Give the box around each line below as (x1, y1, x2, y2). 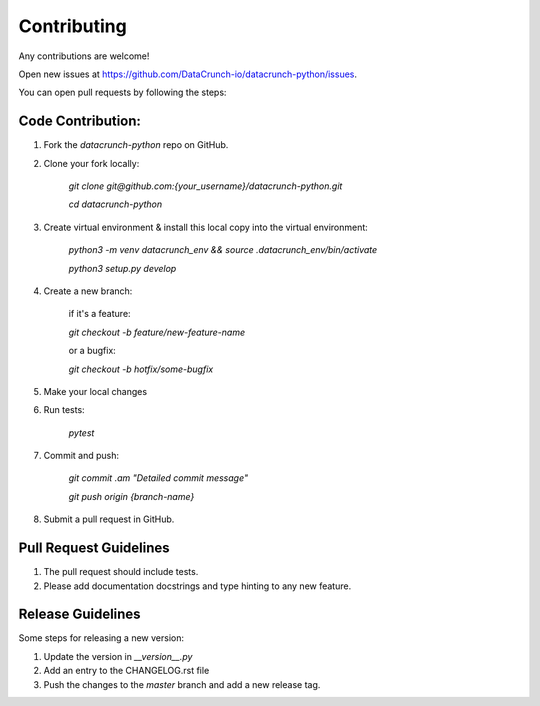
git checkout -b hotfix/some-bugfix (68, 363, 214, 375)
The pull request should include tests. (43, 566, 199, 578)
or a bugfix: (68, 345, 117, 357)
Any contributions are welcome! (18, 50, 150, 62)
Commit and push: (43, 450, 120, 462)
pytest (68, 426, 95, 439)
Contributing (18, 15, 127, 37)
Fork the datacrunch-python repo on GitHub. (43, 139, 229, 151)
